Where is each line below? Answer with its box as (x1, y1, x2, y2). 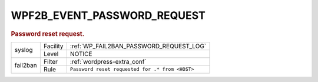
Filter (43, 57, 58, 65)
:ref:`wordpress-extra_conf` (69, 57, 147, 65)
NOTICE (69, 50, 92, 58)
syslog (14, 46, 33, 54)
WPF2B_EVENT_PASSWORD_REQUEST (11, 9, 206, 22)
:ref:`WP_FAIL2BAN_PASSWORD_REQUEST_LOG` (69, 42, 207, 50)
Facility (43, 42, 64, 50)
